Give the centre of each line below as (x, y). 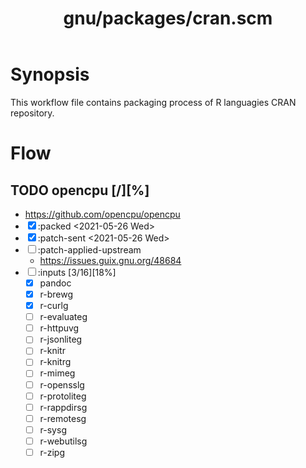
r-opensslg (62, 384)
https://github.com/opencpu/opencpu (102, 214)
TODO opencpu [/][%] (80, 190)
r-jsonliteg (61, 339)
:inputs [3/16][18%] (77, 272)
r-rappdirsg (63, 407)
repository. (32, 113)
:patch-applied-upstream (89, 249)
